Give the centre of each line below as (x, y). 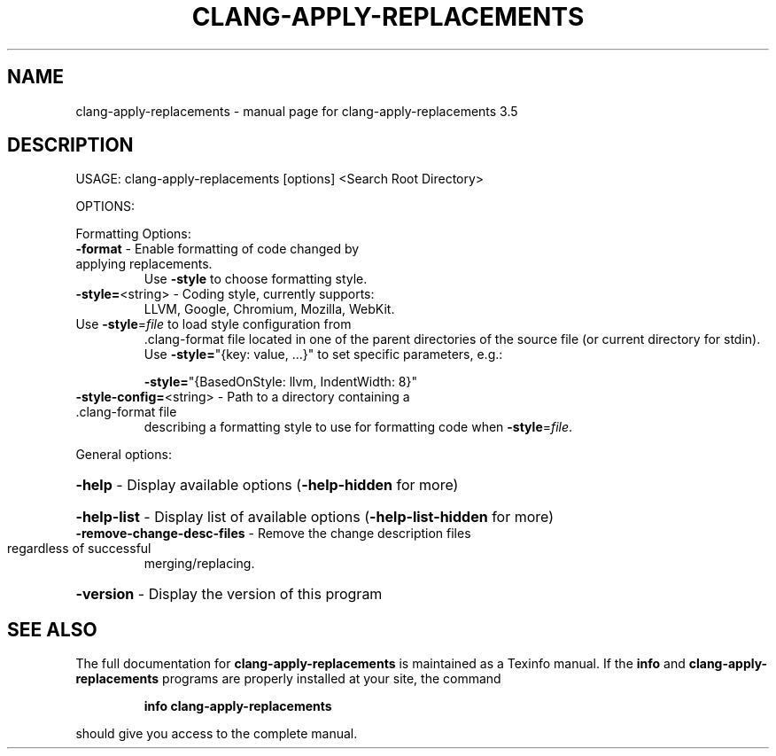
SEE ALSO (52, 629)
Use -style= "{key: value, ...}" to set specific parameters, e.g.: (323, 355)
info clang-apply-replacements (238, 706)
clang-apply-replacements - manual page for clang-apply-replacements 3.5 (297, 111)
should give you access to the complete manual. (217, 734)
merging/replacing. (199, 564)
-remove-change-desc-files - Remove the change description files (273, 534)
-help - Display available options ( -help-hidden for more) (267, 485)
